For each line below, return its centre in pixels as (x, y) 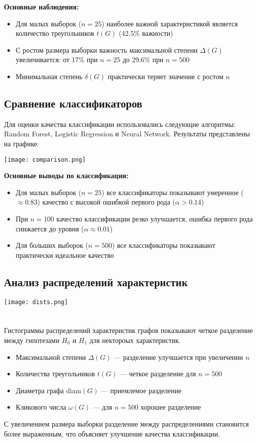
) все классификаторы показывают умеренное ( (173, 192)
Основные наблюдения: (41, 6)
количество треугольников (55, 33)
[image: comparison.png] (45, 160)
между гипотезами (32, 340)
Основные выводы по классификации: (66, 175)
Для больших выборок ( (52, 245)
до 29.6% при (143, 59)
